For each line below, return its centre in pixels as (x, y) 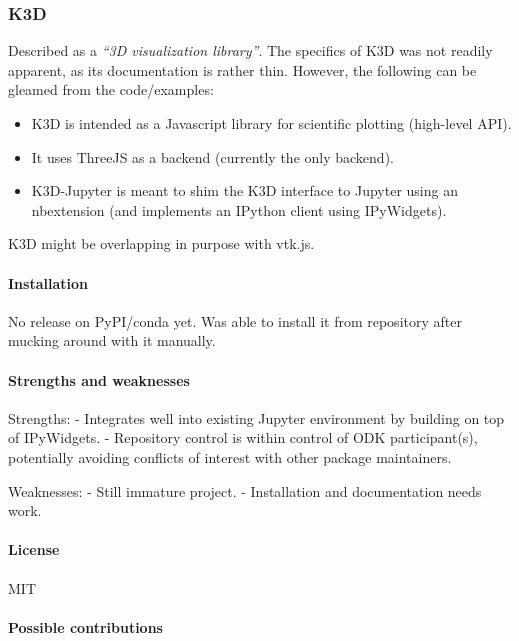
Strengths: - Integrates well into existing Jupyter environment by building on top (256, 417)
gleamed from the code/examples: (111, 89)
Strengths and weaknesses (99, 379)
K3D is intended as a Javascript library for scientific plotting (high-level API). (271, 123)
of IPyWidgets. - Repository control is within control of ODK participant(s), (243, 437)
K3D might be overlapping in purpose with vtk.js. (161, 243)
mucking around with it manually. (112, 340)
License (34, 549)
